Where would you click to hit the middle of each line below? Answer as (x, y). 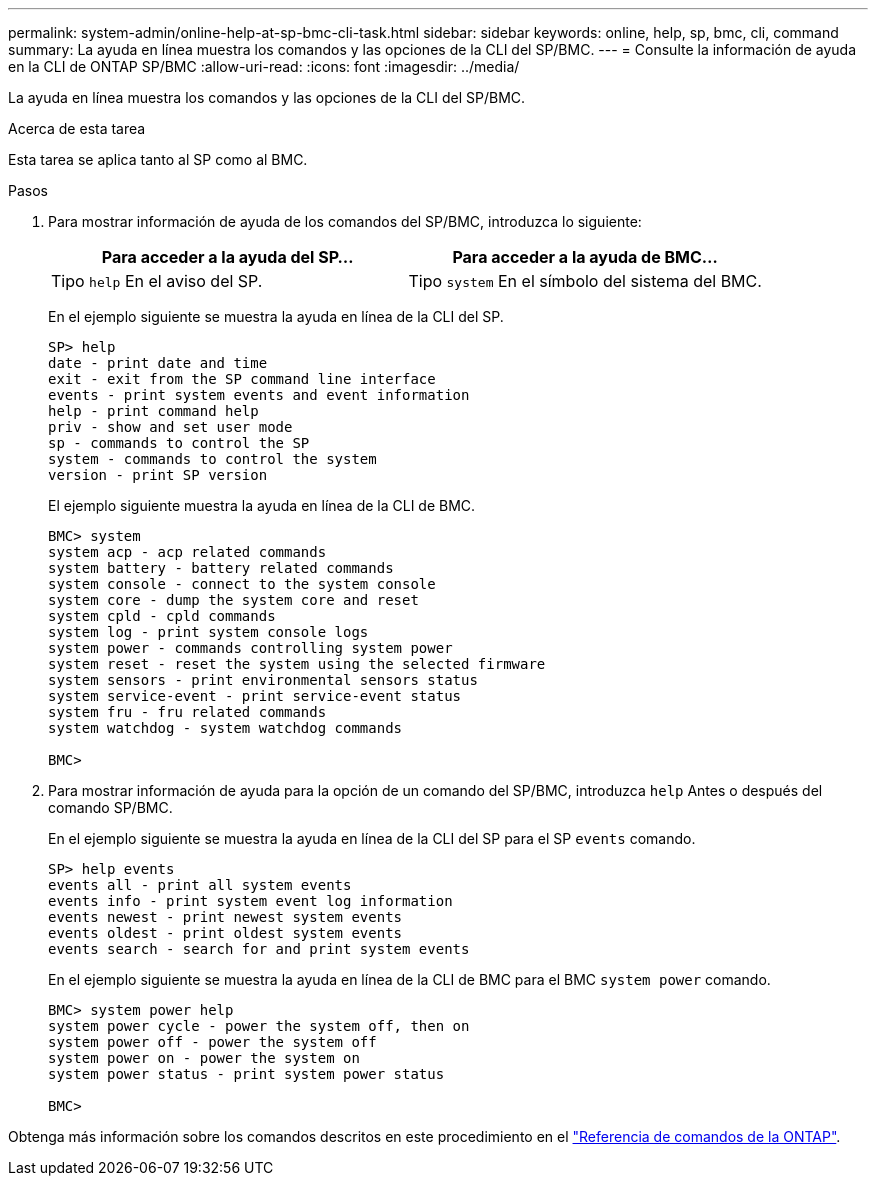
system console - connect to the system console (242, 584)
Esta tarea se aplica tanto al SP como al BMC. (158, 159)
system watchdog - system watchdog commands (225, 728)
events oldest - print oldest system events (225, 933)
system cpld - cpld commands (162, 616)
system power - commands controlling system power (250, 648)
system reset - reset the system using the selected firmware (297, 664)
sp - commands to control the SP (179, 443)
